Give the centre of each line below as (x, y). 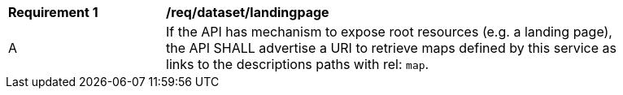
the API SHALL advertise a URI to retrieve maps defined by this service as (391, 48)
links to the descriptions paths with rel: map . (298, 64)
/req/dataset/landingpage (248, 12)
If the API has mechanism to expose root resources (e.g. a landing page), (389, 32)
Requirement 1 (53, 12)
